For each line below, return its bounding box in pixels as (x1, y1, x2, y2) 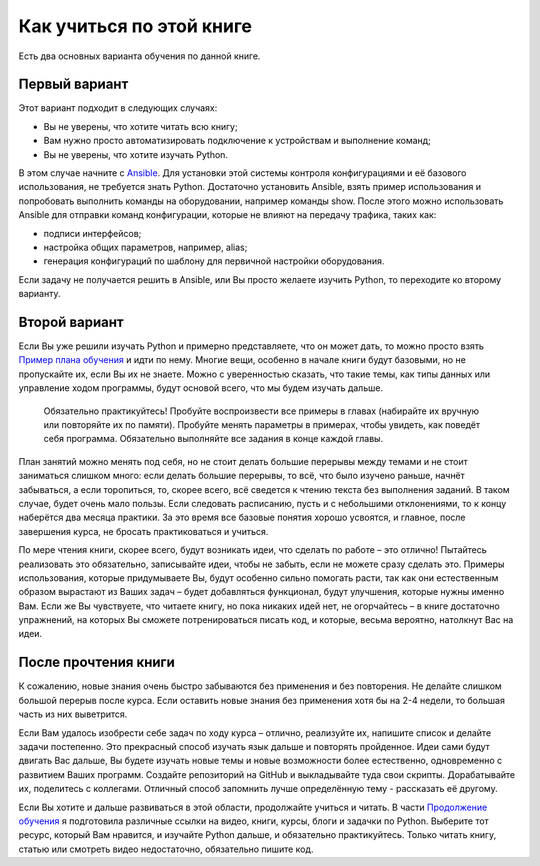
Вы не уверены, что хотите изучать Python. (43, 148, 229, 160)
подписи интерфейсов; (43, 227, 142, 239)
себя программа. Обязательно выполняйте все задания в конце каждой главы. (43, 433, 384, 445)
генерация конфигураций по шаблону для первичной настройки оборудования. (43, 255, 385, 267)
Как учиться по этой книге (18, 15, 252, 37)
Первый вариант (18, 76, 129, 93)
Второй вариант (18, 313, 124, 330)
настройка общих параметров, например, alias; (43, 241, 248, 253)
